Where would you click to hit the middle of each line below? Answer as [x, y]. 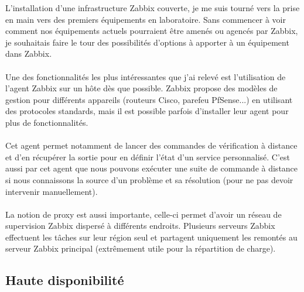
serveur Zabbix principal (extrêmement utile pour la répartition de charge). [141, 248]
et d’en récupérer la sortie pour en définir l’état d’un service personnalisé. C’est [148, 157]
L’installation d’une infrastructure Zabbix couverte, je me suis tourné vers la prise [153, 8]
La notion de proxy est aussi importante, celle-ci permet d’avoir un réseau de [144, 214]
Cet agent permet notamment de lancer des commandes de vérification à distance [151, 145]
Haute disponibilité [65, 280]
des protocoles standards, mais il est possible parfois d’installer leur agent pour [147, 111]
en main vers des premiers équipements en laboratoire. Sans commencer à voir [146, 19]
